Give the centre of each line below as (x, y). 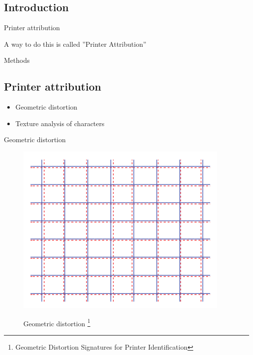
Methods (17, 60)
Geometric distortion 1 (57, 322)
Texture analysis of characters (60, 123)
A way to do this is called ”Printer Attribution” (75, 44)
